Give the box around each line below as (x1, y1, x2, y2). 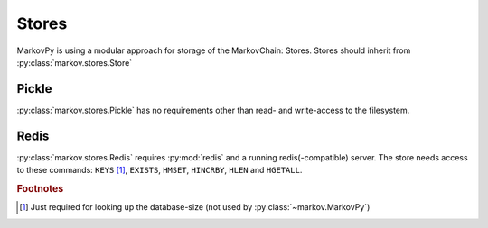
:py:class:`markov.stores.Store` (16, 57, 133, 68)
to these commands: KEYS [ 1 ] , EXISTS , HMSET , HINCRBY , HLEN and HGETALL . (16, 165, 303, 176)
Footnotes (16, 182, 64, 195)
